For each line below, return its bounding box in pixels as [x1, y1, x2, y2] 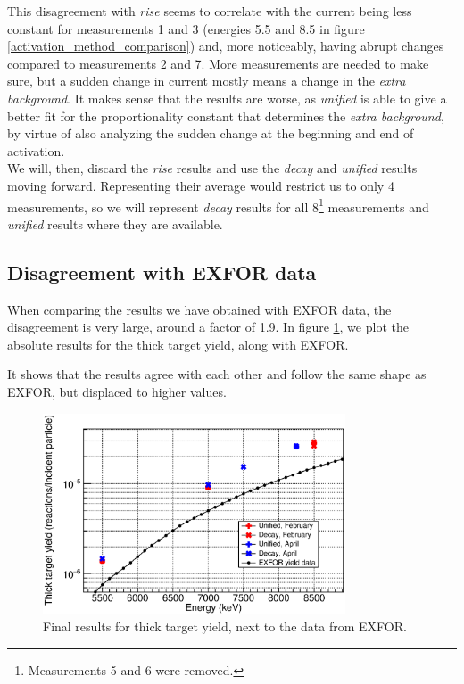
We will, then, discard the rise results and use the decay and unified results [7, 159, 418, 177]
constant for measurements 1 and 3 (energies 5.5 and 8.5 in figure [7, 19, 365, 37]
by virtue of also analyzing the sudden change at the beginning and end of [7, 124, 414, 143]
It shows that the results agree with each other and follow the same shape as [7, 365, 427, 383]
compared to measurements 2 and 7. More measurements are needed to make [7, 54, 429, 72]
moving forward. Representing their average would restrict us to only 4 [7, 176, 394, 194]
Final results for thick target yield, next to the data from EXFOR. [43, 617, 407, 636]
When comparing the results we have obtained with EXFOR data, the [7, 300, 392, 318]
